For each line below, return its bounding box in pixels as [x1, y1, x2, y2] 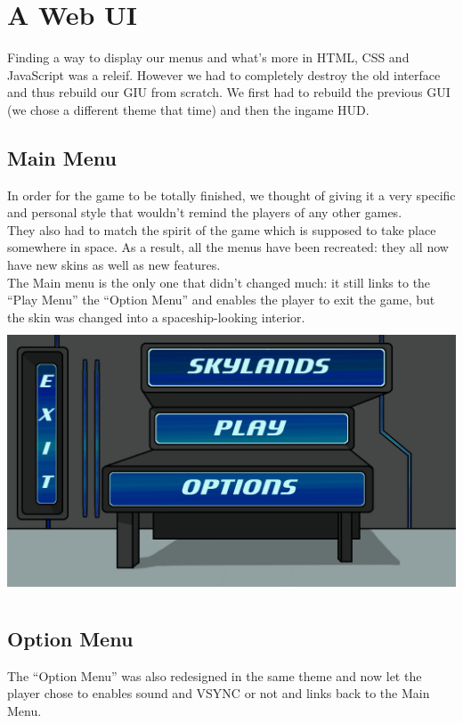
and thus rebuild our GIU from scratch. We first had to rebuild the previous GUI [7, 83, 451, 102]
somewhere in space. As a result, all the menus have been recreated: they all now [7, 238, 449, 256]
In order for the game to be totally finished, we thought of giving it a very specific [7, 185, 456, 204]
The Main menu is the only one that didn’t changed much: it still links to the [7, 272, 431, 291]
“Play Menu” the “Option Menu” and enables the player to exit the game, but [7, 290, 435, 309]
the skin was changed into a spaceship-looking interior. [7, 307, 305, 326]
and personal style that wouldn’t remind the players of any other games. [7, 203, 402, 222]
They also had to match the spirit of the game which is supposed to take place [7, 220, 436, 239]
